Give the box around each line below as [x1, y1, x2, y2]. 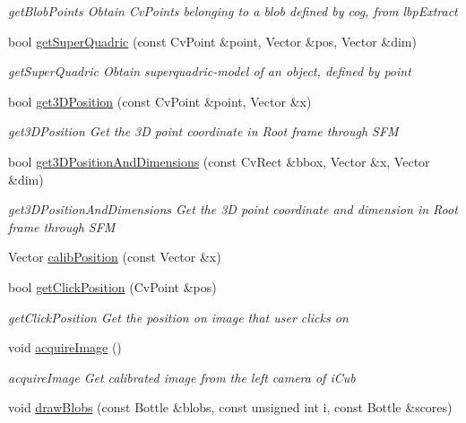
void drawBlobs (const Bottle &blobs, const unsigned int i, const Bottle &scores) [8, 398, 453, 417]
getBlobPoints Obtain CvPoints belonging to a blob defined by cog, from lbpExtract [8, 2, 458, 20]
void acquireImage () [8, 338, 122, 357]
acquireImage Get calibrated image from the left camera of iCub [8, 367, 356, 386]
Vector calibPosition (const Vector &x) [8, 247, 221, 266]
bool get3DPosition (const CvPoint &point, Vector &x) [8, 91, 312, 110]
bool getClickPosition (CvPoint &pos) [8, 277, 217, 296]
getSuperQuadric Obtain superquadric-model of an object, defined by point [8, 62, 411, 81]
